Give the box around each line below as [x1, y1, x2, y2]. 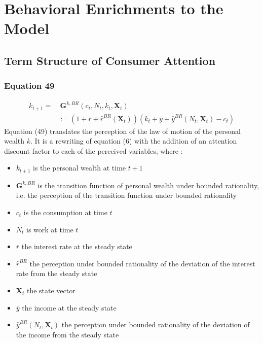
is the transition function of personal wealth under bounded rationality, [37, 180, 259, 190]
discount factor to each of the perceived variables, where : [4, 145, 183, 156]
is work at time [26, 224, 73, 234]
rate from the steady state [16, 268, 97, 279]
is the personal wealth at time [33, 162, 126, 173]
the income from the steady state [16, 329, 119, 339]
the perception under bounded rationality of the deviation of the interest [29, 258, 255, 268]
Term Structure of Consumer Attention [4, 52, 216, 68]
